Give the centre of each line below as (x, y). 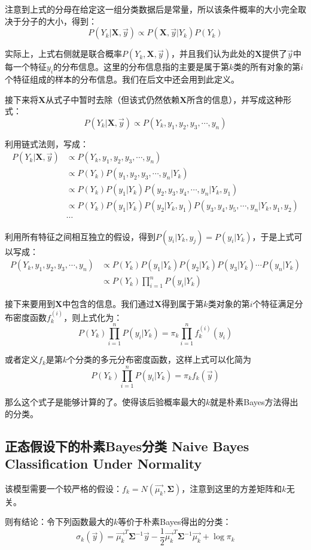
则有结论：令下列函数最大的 (59, 522)
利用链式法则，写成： (47, 143)
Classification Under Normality (103, 463)
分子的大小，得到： (59, 21)
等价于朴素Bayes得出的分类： (175, 522)
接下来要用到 (30, 304)
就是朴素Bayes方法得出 (254, 402)
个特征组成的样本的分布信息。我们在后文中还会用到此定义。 (122, 79)
